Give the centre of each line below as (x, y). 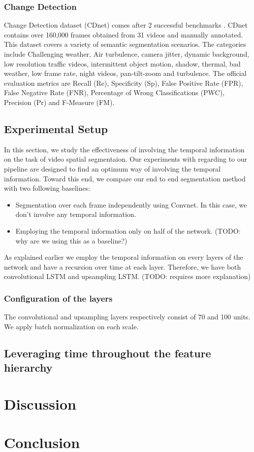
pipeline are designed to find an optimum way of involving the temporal (112, 168)
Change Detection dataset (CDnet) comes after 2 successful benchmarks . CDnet (126, 25)
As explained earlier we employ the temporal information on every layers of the (124, 257)
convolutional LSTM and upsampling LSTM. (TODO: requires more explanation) (127, 276)
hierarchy (28, 367)
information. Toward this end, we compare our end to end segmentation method (125, 178)
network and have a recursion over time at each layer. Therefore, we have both (123, 266)
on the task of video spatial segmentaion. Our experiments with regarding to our (126, 159)
